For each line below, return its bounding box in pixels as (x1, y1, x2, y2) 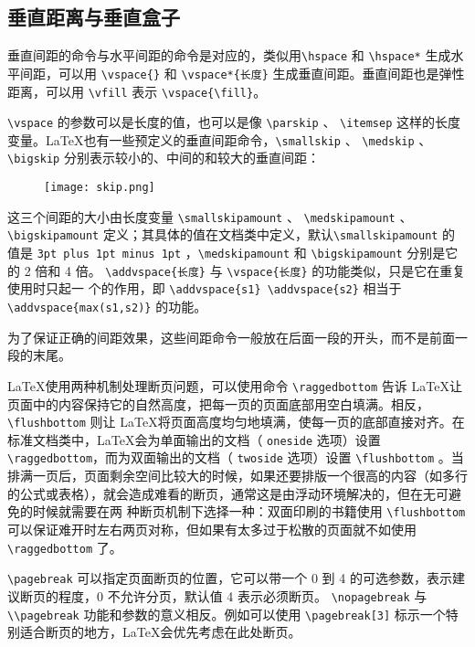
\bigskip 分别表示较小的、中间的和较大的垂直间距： (7, 148, 320, 167)
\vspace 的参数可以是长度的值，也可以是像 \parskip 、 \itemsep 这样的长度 (7, 112, 461, 132)
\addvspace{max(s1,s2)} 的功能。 (7, 297, 207, 316)
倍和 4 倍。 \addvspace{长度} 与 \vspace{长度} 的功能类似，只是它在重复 (35, 260, 466, 280)
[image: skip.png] (44, 181, 155, 195)
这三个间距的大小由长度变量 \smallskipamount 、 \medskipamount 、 (7, 207, 413, 226)
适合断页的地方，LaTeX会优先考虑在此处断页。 (19, 622, 301, 642)
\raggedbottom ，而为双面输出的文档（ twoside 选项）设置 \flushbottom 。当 (7, 448, 464, 467)
